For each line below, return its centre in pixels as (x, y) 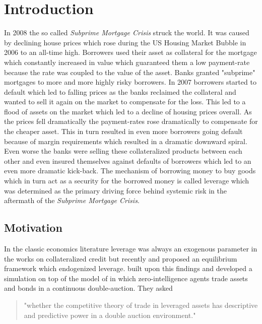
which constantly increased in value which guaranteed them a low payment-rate (127, 62)
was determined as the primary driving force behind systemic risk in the (116, 190)
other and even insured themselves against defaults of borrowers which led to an (128, 160)
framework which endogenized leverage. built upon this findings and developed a (128, 268)
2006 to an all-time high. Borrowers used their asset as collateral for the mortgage (130, 52)
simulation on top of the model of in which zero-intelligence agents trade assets (126, 278)
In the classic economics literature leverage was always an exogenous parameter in (131, 249)
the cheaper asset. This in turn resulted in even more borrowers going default (123, 131)
